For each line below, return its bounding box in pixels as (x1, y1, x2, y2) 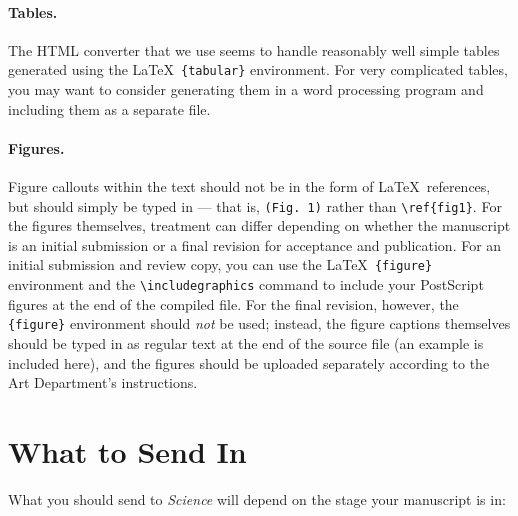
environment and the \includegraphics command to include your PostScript (8, 274, 484, 295)
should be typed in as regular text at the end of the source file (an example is (8, 333, 484, 354)
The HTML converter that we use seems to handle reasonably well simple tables (8, 39, 500, 60)
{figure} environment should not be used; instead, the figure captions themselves (8, 313, 511, 334)
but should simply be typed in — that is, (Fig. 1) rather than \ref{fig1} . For (8, 195, 502, 216)
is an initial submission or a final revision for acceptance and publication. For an (8, 234, 502, 255)
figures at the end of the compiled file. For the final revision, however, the (8, 293, 459, 314)
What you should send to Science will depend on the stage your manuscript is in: (8, 488, 506, 509)
